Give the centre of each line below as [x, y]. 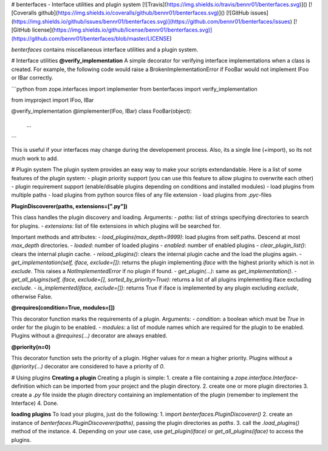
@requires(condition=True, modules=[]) [63, 308]
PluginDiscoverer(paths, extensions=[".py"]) [69, 206]
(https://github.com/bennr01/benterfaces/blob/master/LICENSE [91, 38]
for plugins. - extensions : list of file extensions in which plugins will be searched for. [116, 226]
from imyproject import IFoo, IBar [53, 100]
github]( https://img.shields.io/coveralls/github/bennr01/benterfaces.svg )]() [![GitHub [143, 13]
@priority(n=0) [31, 347]
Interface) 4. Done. [35, 403]
